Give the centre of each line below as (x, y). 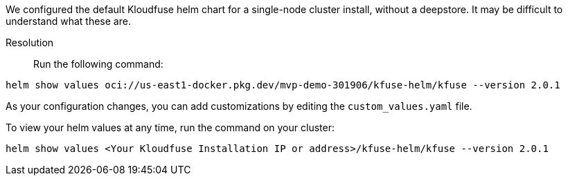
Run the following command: (98, 64)
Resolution (30, 42)
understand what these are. (68, 21)
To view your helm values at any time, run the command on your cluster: (170, 127)
